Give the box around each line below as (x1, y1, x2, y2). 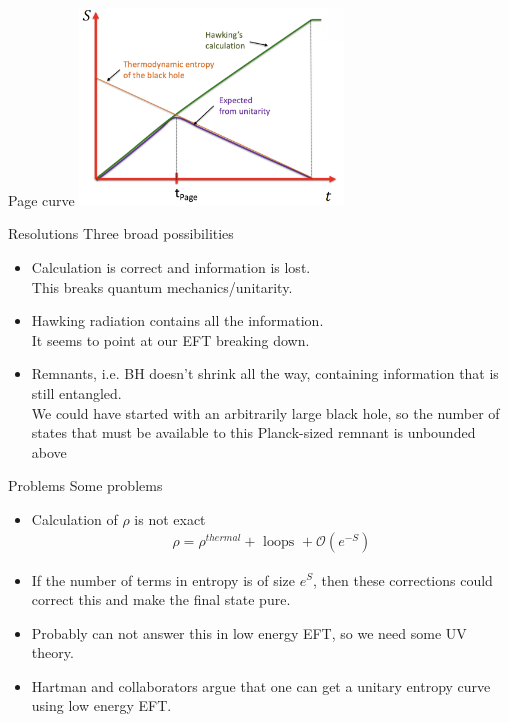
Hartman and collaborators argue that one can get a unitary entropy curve (31, 675, 491, 696)
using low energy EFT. (31, 695, 172, 716)
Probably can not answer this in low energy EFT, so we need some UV (31, 622, 467, 643)
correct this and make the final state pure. (31, 589, 291, 610)
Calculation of (31, 508, 118, 529)
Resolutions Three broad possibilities (8, 223, 234, 244)
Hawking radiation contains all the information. (31, 310, 324, 331)
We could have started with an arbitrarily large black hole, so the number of (31, 402, 500, 423)
